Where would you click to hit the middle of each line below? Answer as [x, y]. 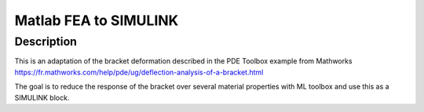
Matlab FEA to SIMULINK [97, 20]
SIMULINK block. [42, 97]
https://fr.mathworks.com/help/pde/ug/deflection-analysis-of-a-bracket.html [139, 72]
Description [46, 42]
